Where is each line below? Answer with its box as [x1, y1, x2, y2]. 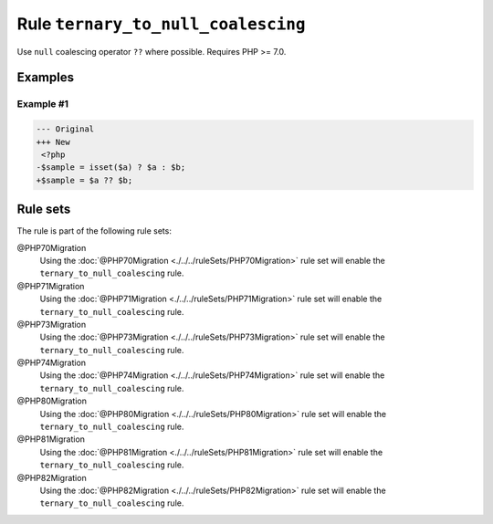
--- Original [36, 124, 95, 134]
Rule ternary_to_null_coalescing [16, 14, 306, 34]
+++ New [36, 137, 70, 147]
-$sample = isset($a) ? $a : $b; [36, 162, 186, 173]
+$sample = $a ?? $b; [36, 174, 133, 185]
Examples [16, 69, 75, 86]
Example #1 [16, 98, 68, 110]
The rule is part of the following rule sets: [16, 225, 173, 236]
